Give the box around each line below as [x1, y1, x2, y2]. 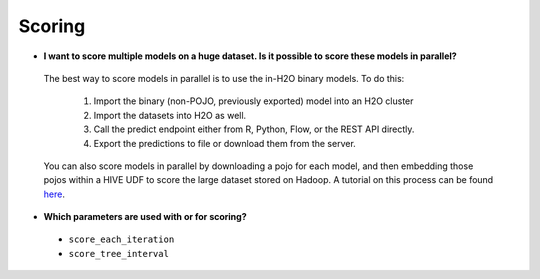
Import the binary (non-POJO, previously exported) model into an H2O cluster [93, 95, 414, 107]
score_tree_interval [68, 248, 170, 259]
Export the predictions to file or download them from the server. [93, 137, 357, 149]
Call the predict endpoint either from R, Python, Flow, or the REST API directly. [93, 123, 415, 135]
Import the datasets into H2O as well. [93, 109, 247, 121]
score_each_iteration [68, 234, 175, 245]
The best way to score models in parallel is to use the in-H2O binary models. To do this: [43, 72, 405, 84]
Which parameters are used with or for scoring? [43, 211, 247, 223]
